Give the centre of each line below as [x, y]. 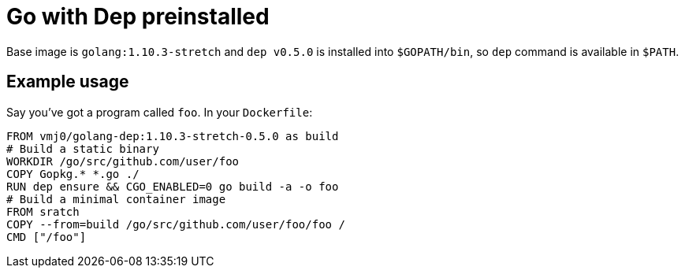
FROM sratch [43, 211]
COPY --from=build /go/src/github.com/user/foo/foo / [176, 224]
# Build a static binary [83, 148]
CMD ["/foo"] [47, 237]
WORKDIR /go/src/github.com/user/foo [123, 161]
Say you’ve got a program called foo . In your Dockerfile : [160, 112]
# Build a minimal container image [116, 199]
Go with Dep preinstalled [138, 17]
